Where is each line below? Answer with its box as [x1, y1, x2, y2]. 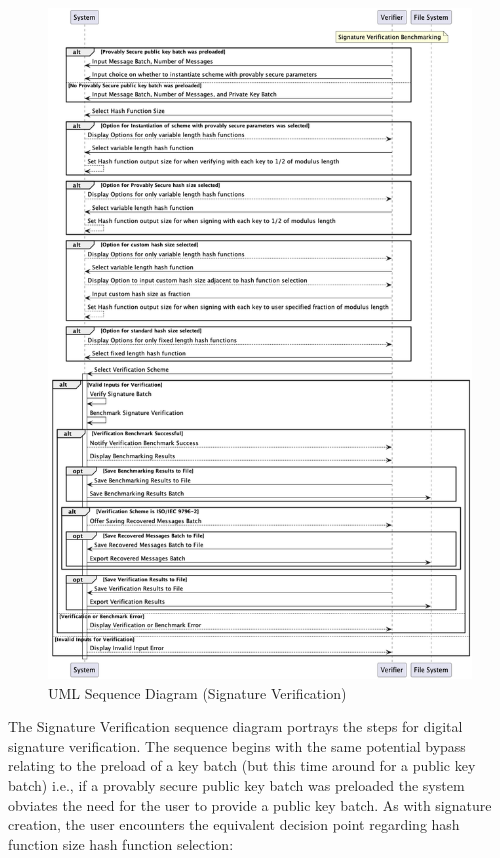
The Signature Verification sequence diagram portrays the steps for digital [8, 716, 463, 737]
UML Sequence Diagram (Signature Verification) [48, 682, 347, 703]
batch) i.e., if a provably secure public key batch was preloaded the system [8, 775, 465, 796]
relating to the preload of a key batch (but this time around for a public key [8, 755, 476, 776]
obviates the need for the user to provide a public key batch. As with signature [8, 794, 492, 815]
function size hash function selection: [8, 833, 234, 854]
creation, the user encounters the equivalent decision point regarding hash [8, 814, 460, 835]
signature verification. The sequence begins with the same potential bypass [8, 735, 466, 756]
